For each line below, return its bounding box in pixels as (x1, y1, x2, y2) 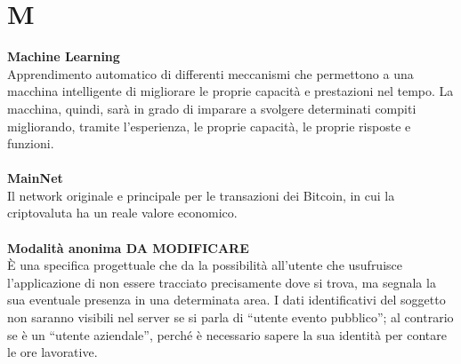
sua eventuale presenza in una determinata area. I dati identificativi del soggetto (7, 290, 446, 309)
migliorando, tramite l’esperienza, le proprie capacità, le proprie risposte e (7, 116, 411, 135)
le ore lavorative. (7, 343, 98, 361)
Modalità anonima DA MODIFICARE (7, 238, 249, 257)
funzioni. (7, 134, 54, 153)
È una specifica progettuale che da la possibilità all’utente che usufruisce (7, 256, 402, 274)
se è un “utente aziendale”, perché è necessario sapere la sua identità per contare (7, 325, 448, 344)
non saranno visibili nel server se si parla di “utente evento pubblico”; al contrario (7, 308, 454, 327)
